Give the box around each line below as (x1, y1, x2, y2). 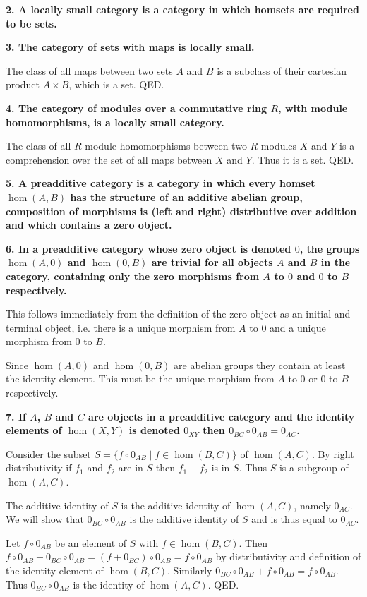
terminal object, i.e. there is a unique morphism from (6, 320, 236, 334)
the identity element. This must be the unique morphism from (6, 371, 275, 386)
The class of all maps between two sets (6, 63, 173, 78)
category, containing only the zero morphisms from (6, 268, 260, 283)
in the (320, 255, 351, 270)
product (6, 77, 40, 92)
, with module (278, 100, 348, 115)
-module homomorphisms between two (81, 138, 247, 153)
